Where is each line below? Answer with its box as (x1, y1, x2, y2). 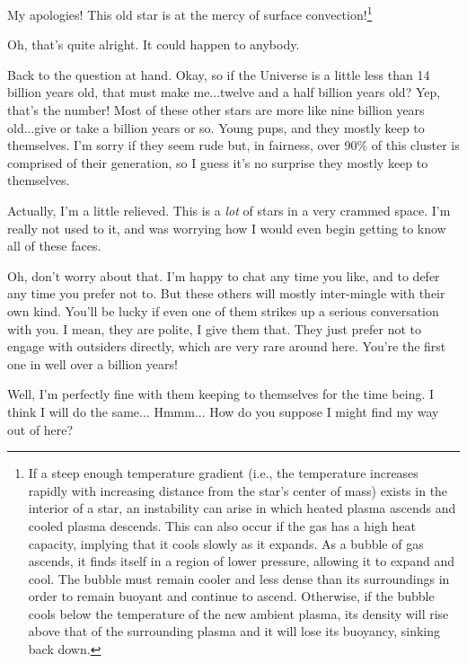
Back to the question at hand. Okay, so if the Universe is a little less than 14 (7, 65, 430, 84)
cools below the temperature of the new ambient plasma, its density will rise (28, 604, 449, 623)
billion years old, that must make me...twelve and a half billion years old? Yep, (7, 83, 441, 102)
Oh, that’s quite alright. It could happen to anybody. (7, 35, 300, 54)
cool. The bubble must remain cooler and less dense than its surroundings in (28, 569, 450, 588)
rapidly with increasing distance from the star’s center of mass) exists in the (28, 481, 448, 499)
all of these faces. (7, 236, 101, 255)
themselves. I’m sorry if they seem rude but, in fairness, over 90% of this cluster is (7, 136, 460, 155)
